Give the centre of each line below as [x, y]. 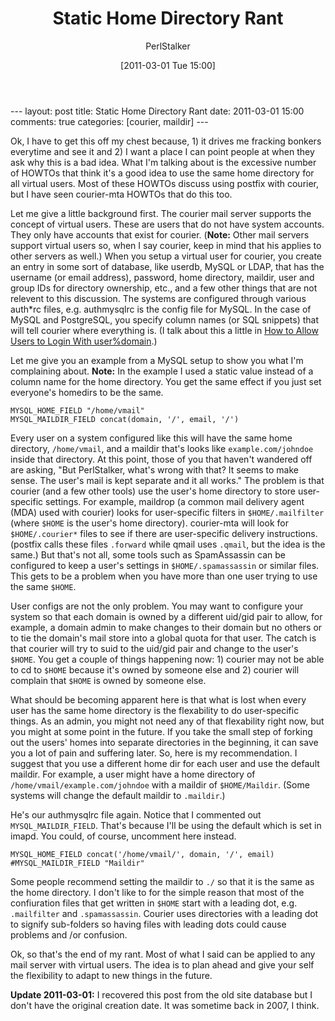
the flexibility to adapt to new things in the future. [111, 975]
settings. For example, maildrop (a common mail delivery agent [175, 501]
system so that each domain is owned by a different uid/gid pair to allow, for [166, 616]
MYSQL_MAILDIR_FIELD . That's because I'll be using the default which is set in [166, 825]
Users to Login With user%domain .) [84, 341]
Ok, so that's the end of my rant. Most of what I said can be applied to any [163, 954]
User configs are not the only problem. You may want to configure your [157, 606]
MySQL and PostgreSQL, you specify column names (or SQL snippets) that [164, 319]
